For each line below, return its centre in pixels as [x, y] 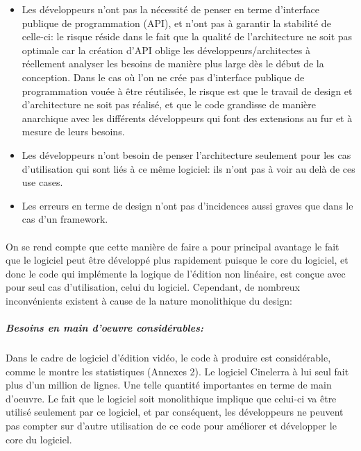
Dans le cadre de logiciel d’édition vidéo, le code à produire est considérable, [168, 358]
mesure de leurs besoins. [73, 131]
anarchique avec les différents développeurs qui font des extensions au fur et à [187, 118]
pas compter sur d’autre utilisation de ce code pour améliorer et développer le [171, 425]
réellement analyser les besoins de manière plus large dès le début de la [173, 63]
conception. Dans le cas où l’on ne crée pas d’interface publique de [163, 77]
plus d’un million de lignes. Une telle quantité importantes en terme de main [169, 385]
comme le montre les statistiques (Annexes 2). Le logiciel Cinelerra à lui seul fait [177, 371]
